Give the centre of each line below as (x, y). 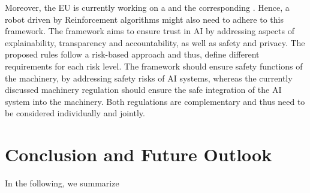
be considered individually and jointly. (75, 113)
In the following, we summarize (62, 183)
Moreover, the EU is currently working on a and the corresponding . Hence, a (147, 7)
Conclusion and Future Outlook (139, 154)
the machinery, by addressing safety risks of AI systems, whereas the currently (149, 78)
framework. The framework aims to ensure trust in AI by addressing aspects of (150, 31)
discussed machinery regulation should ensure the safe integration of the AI (143, 90)
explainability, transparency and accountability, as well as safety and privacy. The (155, 42)
